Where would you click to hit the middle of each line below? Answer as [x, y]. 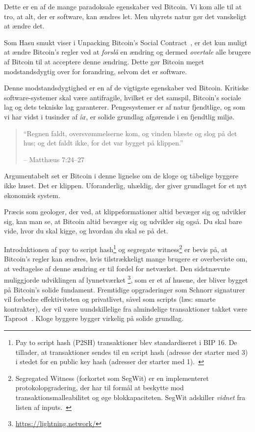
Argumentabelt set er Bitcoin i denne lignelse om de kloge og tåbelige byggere [121, 176]
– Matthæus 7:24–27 [54, 159]
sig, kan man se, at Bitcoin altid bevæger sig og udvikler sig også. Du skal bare [123, 221]
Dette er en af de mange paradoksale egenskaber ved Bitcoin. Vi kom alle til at [123, 6]
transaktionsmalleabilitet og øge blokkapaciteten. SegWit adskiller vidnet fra [130, 397]
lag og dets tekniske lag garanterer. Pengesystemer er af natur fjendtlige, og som [125, 107]
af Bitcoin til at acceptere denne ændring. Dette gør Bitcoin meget [104, 61]
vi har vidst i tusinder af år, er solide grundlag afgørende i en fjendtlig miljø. [119, 116]
